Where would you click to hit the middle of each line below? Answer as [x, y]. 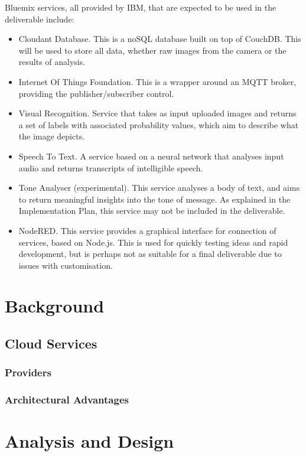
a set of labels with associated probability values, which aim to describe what [159, 124]
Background [55, 306]
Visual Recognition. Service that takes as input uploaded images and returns [157, 113]
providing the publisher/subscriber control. [96, 93]
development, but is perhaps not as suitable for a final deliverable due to [150, 254]
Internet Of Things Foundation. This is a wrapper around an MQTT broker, [157, 81]
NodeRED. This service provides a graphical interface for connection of [147, 230]
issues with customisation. [66, 265]
